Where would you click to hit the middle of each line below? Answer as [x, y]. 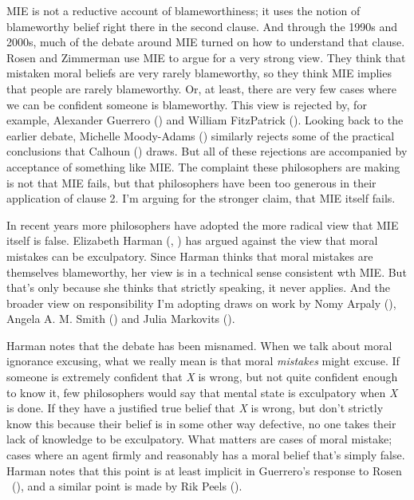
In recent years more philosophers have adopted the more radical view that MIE [203, 224]
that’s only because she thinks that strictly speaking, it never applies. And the [198, 287]
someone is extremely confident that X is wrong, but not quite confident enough [202, 377]
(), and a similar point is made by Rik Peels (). [127, 486]
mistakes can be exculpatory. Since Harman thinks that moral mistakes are [190, 256]
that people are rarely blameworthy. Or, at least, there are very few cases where [201, 88]
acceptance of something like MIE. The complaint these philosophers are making [203, 166]
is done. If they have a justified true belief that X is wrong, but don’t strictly [195, 408]
